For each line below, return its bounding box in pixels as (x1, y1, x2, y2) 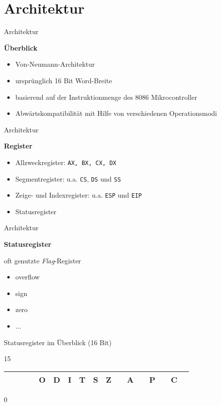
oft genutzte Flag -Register (4, 255, 81, 265)
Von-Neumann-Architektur (15, 59, 95, 69)
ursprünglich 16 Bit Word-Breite (15, 75, 112, 85)
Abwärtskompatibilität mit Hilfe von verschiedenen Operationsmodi (15, 108, 217, 118)
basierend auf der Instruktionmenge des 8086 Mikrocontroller (15, 92, 198, 102)
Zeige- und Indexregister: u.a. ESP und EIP (15, 190, 142, 200)
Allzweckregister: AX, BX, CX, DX (15, 157, 117, 167)
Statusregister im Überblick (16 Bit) (4, 337, 112, 347)
